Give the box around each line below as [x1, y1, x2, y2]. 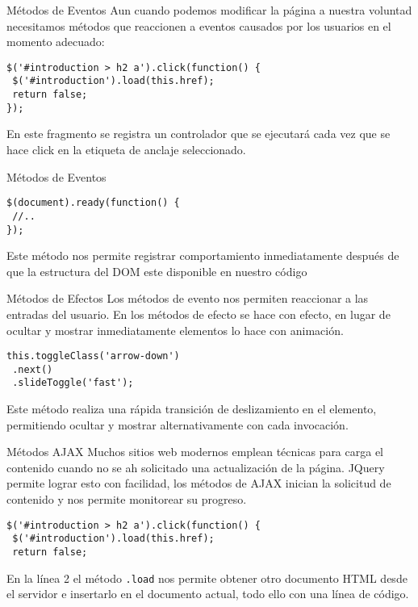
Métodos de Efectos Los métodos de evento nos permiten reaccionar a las [6, 290, 369, 307]
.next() [12, 363, 53, 375]
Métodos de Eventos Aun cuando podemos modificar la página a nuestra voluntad [6, 2, 412, 18]
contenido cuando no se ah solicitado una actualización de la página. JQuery [6, 458, 385, 475]
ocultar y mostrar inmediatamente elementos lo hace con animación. [6, 321, 344, 338]
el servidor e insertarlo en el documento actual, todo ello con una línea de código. [6, 585, 409, 602]
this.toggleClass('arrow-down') [6, 350, 180, 362]
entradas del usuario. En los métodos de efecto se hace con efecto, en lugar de [6, 305, 391, 322]
